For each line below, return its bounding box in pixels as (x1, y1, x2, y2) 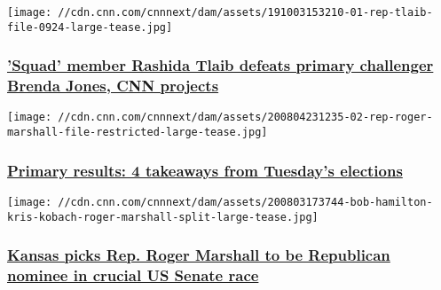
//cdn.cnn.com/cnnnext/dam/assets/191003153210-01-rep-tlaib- (58, 6, 433, 19)
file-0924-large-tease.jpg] (7, 20, 173, 34)
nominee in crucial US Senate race (7, 264, 259, 286)
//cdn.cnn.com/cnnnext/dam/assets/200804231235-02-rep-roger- (58, 111, 433, 124)
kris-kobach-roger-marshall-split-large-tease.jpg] (7, 210, 319, 223)
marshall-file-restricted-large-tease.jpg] (7, 126, 268, 139)
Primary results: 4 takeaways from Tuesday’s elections (7, 159, 403, 181)
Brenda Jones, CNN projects (7, 74, 219, 97)
